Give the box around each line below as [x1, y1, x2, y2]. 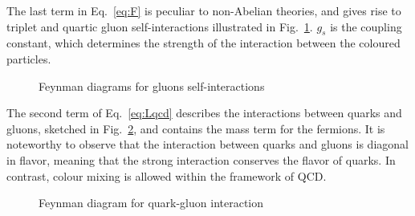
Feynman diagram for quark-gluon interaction [39, 194, 264, 211]
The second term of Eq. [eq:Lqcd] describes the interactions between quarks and [6, 104, 402, 121]
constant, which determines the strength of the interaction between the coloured [6, 35, 401, 51]
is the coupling [330, 18, 402, 35]
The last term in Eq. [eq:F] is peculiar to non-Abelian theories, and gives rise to [6, 2, 401, 18]
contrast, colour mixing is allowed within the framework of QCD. [6, 167, 327, 184]
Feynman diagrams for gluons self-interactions [39, 77, 265, 94]
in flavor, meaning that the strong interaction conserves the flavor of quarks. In [6, 151, 396, 168]
